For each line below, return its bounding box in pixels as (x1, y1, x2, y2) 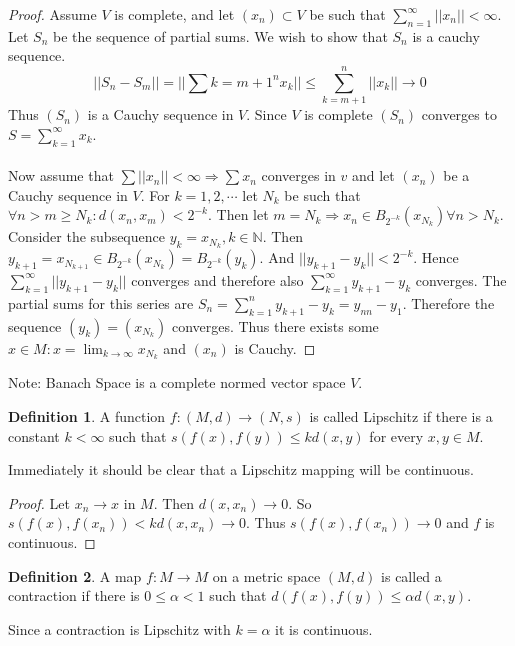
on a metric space (212, 565, 321, 586)
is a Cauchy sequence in (87, 104, 234, 125)
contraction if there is (8, 585, 140, 606)
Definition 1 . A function (8, 405, 166, 426)
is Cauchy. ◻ (234, 337, 316, 358)
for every (369, 425, 424, 446)
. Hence (413, 247, 459, 268)
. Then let (207, 204, 269, 225)
